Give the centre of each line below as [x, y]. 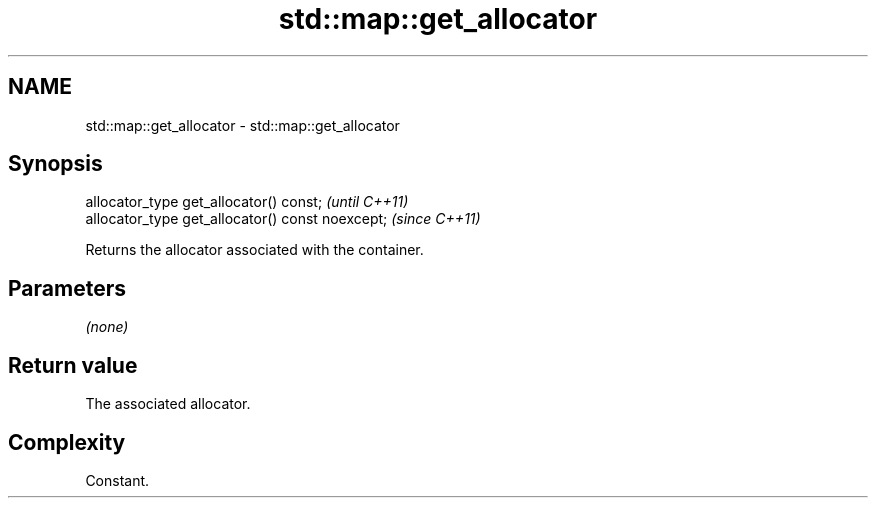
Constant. [117, 480]
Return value [73, 365]
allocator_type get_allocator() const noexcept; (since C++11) [283, 219]
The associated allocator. [168, 404]
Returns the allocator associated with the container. [254, 250]
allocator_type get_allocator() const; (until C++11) [247, 202]
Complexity [67, 442]
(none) [107, 327]
